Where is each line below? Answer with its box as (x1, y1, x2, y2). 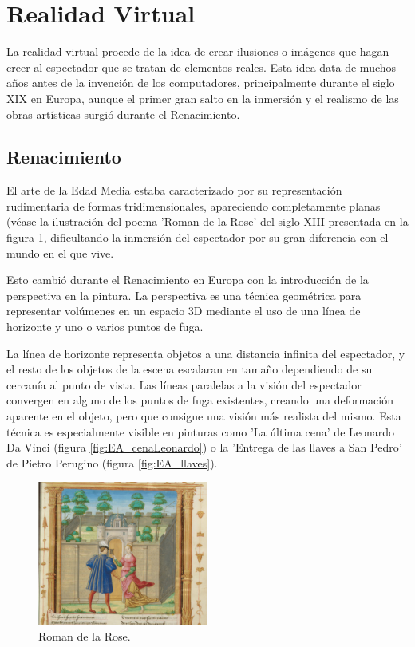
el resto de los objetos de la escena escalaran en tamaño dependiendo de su (6, 361, 373, 377)
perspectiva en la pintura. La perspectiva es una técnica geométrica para (6, 286, 362, 303)
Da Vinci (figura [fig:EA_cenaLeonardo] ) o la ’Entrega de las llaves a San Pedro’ (6, 439, 402, 456)
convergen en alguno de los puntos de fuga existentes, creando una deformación (6, 392, 393, 408)
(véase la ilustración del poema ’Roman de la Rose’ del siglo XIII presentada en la (6, 213, 409, 230)
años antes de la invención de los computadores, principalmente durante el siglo (6, 74, 395, 91)
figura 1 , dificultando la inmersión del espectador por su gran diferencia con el (6, 229, 389, 246)
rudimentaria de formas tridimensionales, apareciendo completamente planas (6, 197, 381, 214)
